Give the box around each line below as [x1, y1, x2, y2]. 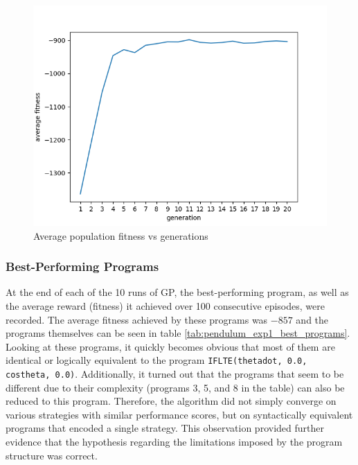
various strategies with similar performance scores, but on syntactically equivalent [6, 407, 353, 421]
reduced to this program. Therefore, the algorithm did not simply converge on [6, 394, 337, 408]
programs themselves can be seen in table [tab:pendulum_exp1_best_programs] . [6, 326, 350, 340]
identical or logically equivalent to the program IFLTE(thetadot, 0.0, [6, 353, 307, 367]
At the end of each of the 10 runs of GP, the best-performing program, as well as [6, 285, 349, 299]
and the [296, 312, 329, 326]
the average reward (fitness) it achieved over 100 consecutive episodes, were [6, 299, 325, 313]
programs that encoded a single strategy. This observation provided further [6, 421, 324, 435]
